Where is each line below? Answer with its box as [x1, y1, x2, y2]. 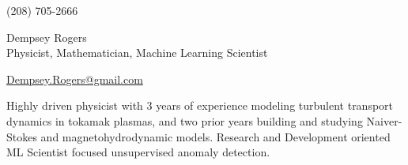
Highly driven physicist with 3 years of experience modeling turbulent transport [6, 97, 394, 114]
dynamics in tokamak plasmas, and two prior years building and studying [6, 112, 363, 129]
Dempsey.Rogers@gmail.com [6, 70, 143, 87]
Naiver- [366, 112, 402, 129]
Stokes [6, 128, 37, 144]
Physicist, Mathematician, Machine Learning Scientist [6, 44, 268, 61]
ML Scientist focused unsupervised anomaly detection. [6, 144, 270, 160]
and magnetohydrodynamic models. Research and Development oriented [40, 128, 391, 144]
